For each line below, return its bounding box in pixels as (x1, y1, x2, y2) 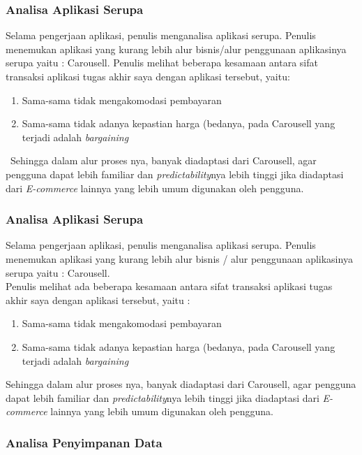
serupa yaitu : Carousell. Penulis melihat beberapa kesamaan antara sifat (6, 55, 318, 70)
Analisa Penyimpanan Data (6, 433, 163, 451)
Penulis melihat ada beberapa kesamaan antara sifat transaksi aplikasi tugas (6, 279, 333, 294)
